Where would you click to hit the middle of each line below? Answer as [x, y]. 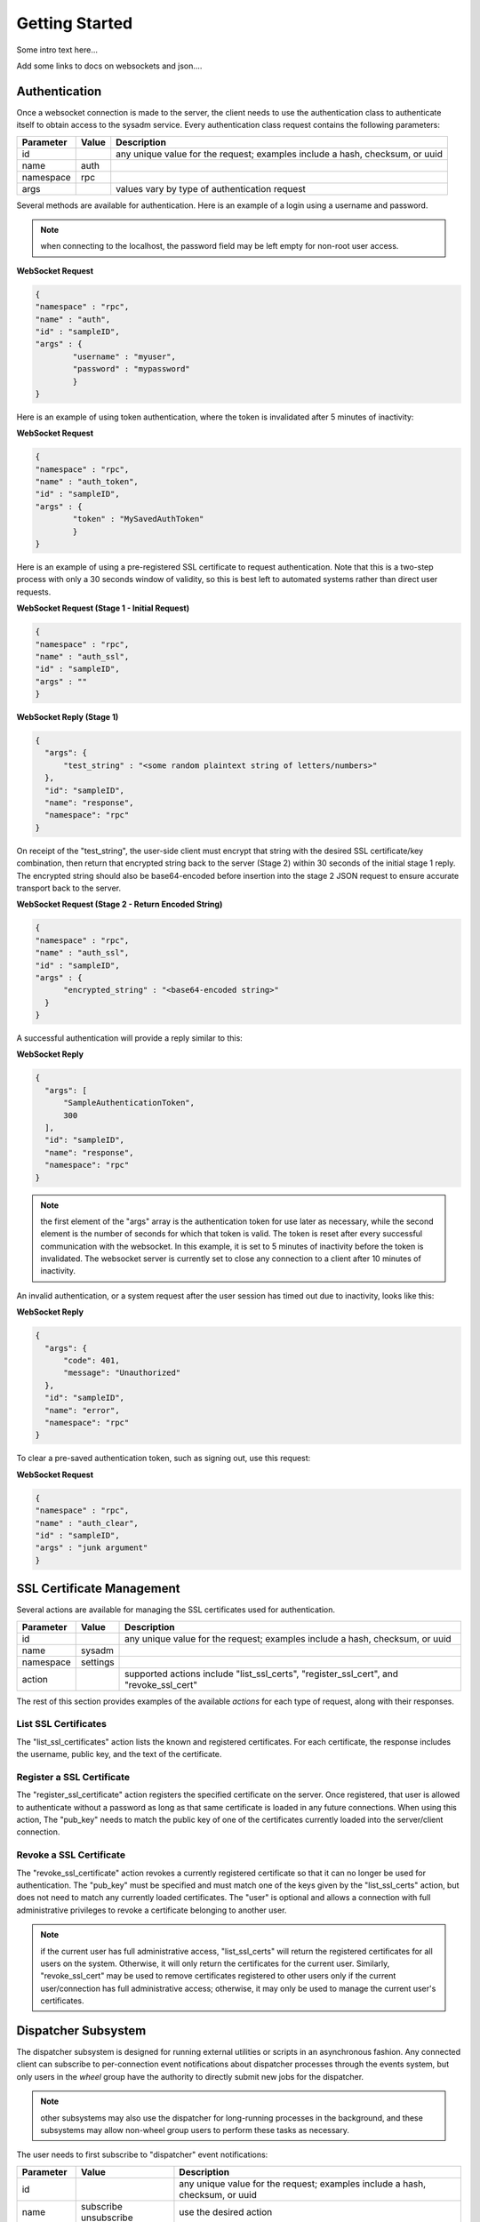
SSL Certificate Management [98, 1589]
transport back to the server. [69, 888]
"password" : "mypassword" [131, 369]
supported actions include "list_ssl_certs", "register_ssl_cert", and [262, 1674]
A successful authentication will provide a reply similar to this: [130, 1038]
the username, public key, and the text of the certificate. [119, 1754]
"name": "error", [82, 1410]
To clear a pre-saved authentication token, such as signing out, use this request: [164, 1459]
